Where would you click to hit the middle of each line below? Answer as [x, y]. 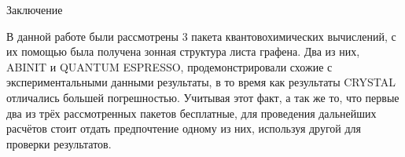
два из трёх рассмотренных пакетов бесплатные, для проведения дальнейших [191, 113]
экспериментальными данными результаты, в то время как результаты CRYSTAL [201, 82]
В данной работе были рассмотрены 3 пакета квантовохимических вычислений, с [201, 36]
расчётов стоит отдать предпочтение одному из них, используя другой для [184, 128]
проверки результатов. [59, 143]
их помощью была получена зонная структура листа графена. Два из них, [183, 51]
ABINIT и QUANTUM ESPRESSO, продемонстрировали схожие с [169, 66]
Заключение [35, 9]
